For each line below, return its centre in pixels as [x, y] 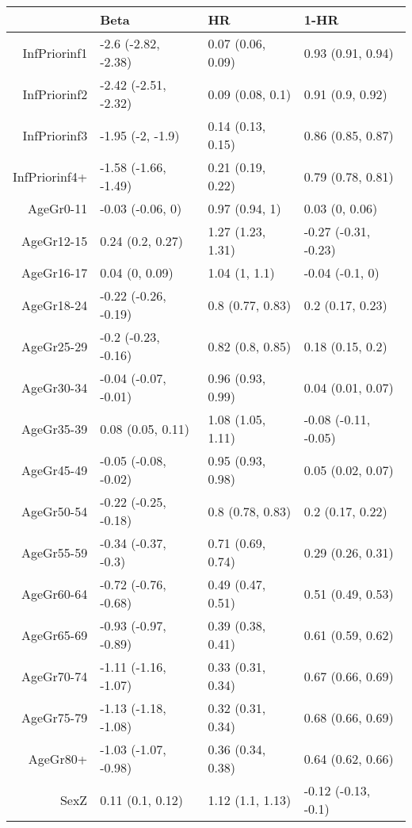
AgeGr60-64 [54, 593]
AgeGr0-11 [57, 208]
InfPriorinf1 [55, 52]
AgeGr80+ [58, 758]
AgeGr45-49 [54, 470]
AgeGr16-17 [54, 272]
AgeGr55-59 [54, 552]
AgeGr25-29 [54, 346]
